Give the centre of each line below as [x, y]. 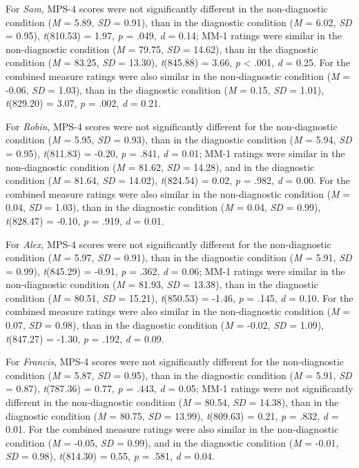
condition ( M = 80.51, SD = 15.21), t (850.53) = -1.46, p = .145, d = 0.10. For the [179, 297]
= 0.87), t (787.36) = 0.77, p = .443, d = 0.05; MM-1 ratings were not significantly [179, 388]
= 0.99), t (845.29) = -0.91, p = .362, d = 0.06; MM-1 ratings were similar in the [175, 271]
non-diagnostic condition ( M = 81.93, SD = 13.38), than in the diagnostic [162, 284]
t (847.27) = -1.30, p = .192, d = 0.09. [85, 338]
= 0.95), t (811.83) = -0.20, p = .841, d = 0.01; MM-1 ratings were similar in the [175, 153]
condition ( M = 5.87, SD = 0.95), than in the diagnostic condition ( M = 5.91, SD [179, 375]
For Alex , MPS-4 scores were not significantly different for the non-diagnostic [168, 244]
